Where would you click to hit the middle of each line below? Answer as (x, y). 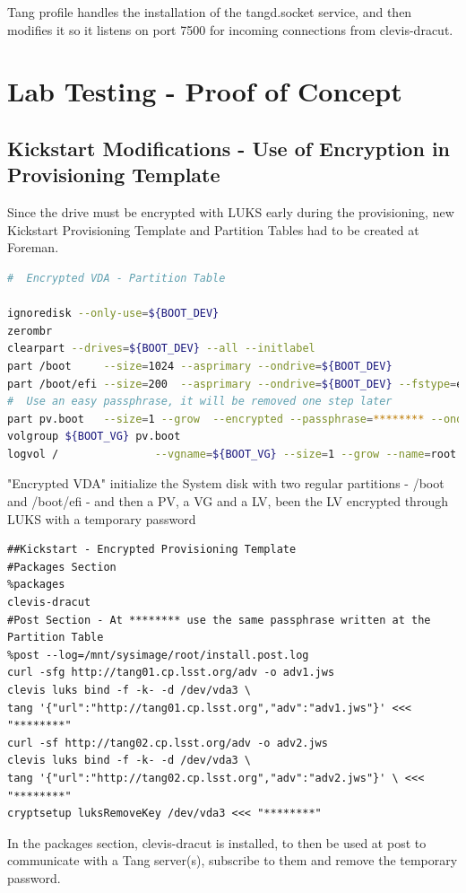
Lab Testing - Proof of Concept (205, 91)
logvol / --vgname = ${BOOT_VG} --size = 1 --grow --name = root (232, 454)
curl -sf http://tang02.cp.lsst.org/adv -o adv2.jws (168, 743)
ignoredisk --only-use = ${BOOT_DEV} (113, 314)
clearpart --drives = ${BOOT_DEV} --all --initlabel (161, 349)
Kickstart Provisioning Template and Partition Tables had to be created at (213, 229)
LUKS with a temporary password (102, 518)
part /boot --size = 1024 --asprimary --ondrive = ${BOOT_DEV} (200, 366)
